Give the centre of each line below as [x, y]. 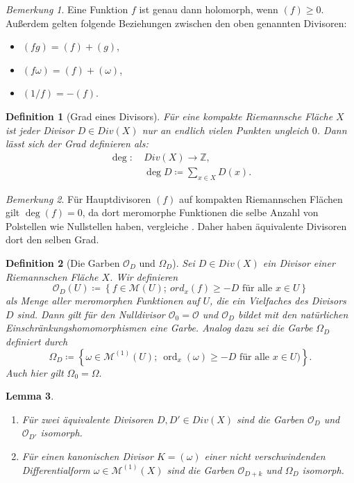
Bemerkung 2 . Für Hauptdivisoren [78, 198]
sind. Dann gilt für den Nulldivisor [91, 314]
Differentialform [56, 469]
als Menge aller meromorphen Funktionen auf [103, 301]
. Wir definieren [144, 276]
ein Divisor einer [299, 262]
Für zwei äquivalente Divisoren [87, 419]
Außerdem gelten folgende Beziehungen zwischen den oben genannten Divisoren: [176, 23]
